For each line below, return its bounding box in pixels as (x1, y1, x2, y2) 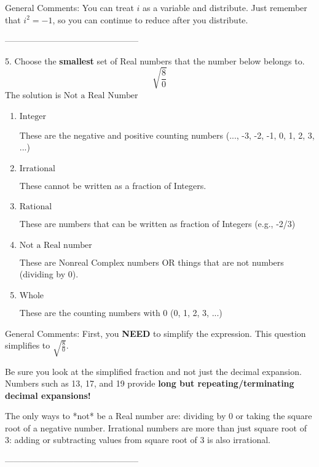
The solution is (5, 88, 61, 101)
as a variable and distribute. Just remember (143, 1, 307, 14)
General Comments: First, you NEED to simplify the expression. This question (5, 326, 306, 339)
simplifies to (5, 339, 50, 352)
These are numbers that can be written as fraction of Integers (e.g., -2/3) (19, 217, 296, 230)
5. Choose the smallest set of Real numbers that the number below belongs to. (5, 54, 305, 67)
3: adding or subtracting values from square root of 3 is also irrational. (5, 433, 270, 446)
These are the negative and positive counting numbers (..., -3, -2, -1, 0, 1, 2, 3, (19, 128, 315, 141)
